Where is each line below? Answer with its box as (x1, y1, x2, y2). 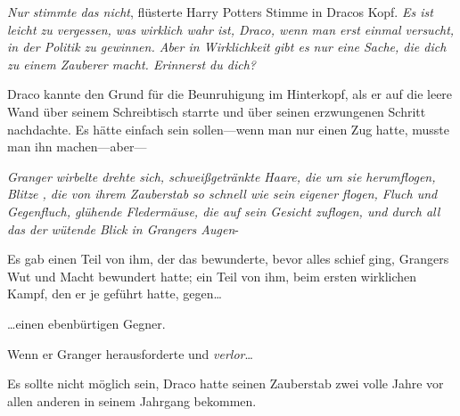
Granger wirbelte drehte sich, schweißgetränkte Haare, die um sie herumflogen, (7, 167, 436, 185)
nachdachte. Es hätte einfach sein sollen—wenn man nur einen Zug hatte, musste (7, 119, 450, 138)
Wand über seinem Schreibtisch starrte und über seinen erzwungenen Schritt (7, 102, 426, 120)
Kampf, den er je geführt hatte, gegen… (7, 284, 222, 303)
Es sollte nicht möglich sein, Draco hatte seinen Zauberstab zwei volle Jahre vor (7, 374, 444, 393)
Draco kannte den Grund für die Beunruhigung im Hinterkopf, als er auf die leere (7, 85, 453, 103)
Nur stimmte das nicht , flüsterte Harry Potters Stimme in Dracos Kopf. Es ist (7, 3, 433, 20)
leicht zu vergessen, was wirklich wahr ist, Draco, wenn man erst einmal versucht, (7, 20, 455, 38)
